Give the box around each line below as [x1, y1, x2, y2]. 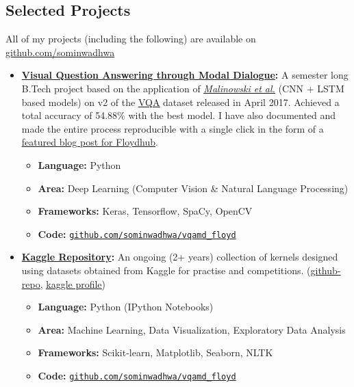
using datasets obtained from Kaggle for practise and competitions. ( [21, 263, 311, 277]
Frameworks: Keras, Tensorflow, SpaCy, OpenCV [38, 204, 253, 218]
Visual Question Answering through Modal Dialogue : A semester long [21, 68, 349, 82]
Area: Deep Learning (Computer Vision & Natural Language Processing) [38, 181, 349, 195]
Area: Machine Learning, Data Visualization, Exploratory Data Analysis [38, 322, 346, 336]
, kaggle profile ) [40, 276, 106, 291]
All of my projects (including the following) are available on [5, 31, 256, 46]
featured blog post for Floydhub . [21, 135, 158, 149]
